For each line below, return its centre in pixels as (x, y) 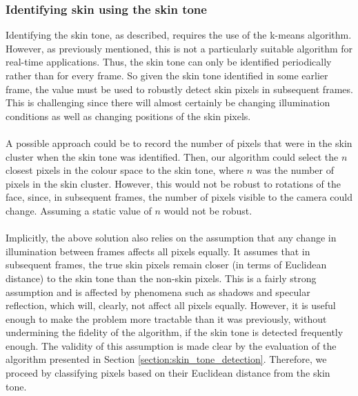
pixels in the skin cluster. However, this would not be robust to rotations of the (173, 183)
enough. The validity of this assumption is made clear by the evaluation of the (171, 345)
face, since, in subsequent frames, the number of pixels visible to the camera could (179, 197)
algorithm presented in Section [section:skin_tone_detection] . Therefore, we (166, 359)
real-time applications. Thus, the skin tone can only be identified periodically (169, 62)
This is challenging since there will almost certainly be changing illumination (168, 102)
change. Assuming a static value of (79, 210)
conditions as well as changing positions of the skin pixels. (128, 116)
